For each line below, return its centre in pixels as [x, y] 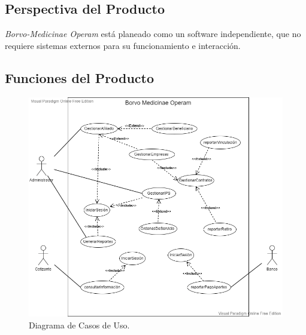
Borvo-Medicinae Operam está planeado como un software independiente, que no [153, 34]
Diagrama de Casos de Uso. [79, 325]
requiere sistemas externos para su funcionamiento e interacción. [123, 45]
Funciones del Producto [80, 77]
